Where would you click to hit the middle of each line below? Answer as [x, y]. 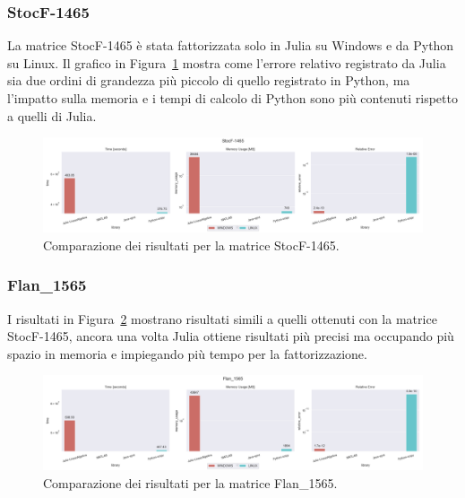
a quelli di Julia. [52, 115]
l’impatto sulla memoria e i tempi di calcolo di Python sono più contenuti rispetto [232, 98]
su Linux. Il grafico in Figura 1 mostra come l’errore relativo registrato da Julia [227, 62]
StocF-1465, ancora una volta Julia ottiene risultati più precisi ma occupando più [231, 336]
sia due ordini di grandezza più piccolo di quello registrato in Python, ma [209, 80]
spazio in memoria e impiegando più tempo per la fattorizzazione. [187, 353]
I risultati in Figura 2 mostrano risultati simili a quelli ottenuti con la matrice [222, 318]
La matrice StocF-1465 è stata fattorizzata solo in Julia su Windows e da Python [231, 45]
